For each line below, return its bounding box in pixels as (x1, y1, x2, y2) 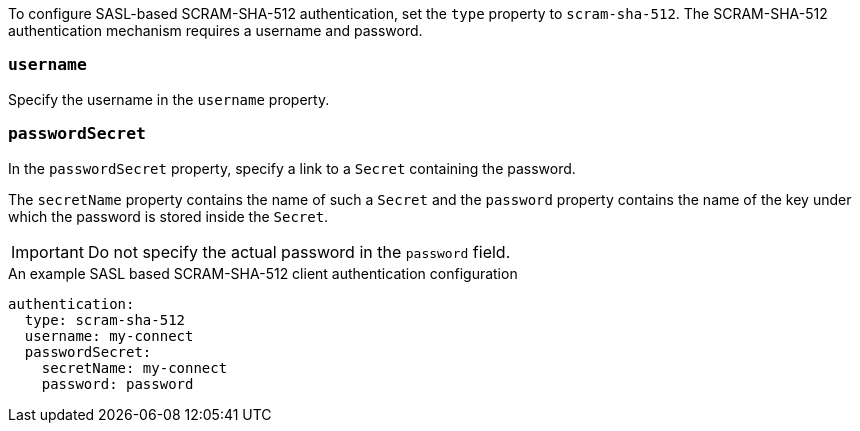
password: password (41, 375, 194, 392)
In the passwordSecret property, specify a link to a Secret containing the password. (8, 159, 576, 177)
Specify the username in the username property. (8, 90, 330, 108)
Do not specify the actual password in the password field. (87, 241, 511, 262)
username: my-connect (24, 327, 194, 344)
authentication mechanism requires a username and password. (8, 22, 423, 39)
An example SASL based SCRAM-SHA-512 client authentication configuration (8, 264, 518, 282)
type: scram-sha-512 (24, 311, 186, 328)
